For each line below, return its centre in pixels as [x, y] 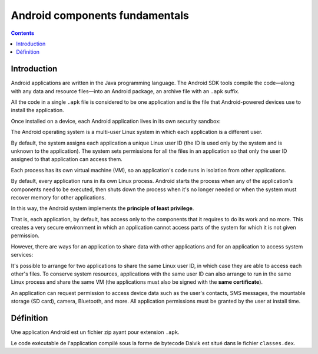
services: [22, 255]
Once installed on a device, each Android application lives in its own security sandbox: [116, 121]
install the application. [37, 110]
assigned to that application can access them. [67, 159]
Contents [23, 33]
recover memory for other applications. [58, 197]
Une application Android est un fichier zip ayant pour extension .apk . [95, 332]
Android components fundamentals [100, 15]
